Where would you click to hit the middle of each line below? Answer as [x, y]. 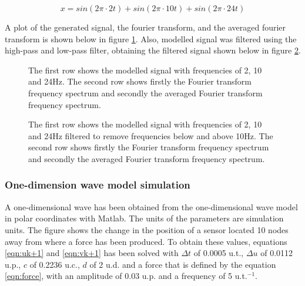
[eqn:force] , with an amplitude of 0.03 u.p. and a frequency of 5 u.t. [126, 276]
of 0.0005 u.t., [219, 253]
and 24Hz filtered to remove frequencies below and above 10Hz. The [151, 135]
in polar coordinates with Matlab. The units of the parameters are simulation [144, 218]
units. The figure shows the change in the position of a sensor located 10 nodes [147, 229]
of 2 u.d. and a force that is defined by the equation [183, 264]
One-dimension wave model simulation [98, 185]
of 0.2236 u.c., [55, 264]
